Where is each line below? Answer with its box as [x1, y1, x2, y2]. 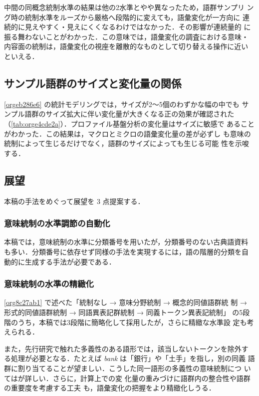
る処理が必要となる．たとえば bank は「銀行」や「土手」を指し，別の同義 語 [4, 353, 255, 363]
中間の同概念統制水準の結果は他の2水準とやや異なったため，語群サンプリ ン [4, 2, 254, 12]
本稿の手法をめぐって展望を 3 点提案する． [4, 195, 145, 206]
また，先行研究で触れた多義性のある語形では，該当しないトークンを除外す [4, 343, 249, 353]
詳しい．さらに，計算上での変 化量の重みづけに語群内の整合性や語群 [24, 372, 251, 383]
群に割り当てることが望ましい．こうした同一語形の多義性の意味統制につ [4, 362, 242, 373]
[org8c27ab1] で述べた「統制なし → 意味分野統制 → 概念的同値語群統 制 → [4, 297, 247, 307]
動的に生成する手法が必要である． [4, 256, 116, 266]
